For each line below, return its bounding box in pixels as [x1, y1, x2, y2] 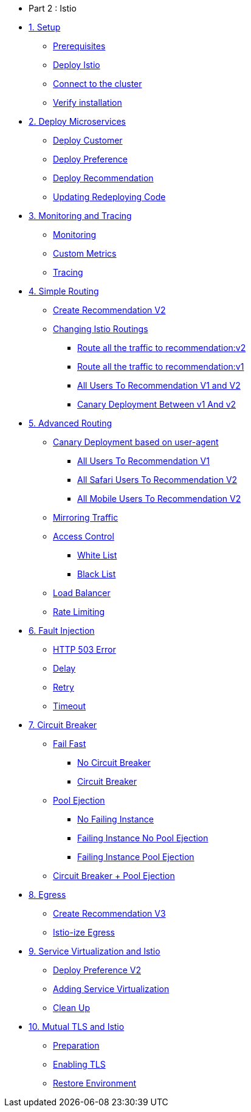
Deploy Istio [53, 60, 100, 70]
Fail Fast [53, 738, 86, 749]
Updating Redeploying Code [53, 192, 166, 202]
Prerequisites [53, 41, 106, 51]
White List [77, 550, 117, 560]
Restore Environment [53, 1078, 137, 1088]
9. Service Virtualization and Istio [29, 946, 160, 956]
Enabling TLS [53, 1059, 106, 1069]
